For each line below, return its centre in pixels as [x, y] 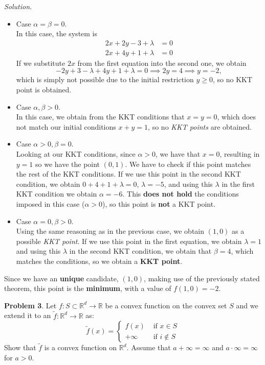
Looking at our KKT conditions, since [76, 154]
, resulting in [240, 154]
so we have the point [68, 164]
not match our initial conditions [66, 126]
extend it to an [28, 315]
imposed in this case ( [50, 203]
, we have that [178, 154]
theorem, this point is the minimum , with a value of [88, 288]
